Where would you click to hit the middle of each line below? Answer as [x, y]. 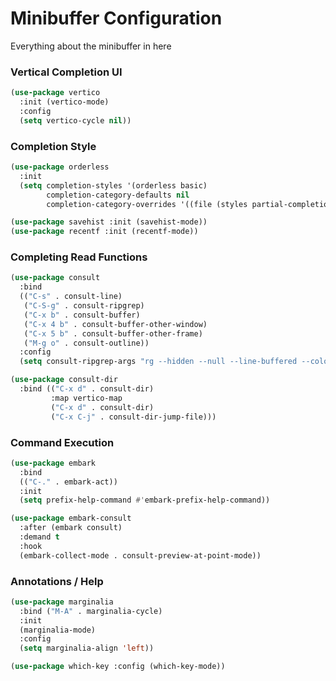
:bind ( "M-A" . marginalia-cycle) [91, 611]
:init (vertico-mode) [64, 102]
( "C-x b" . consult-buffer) [82, 315]
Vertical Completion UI [66, 72]
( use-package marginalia [62, 602]
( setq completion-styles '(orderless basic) [113, 185]
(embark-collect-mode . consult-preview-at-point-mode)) [140, 555]
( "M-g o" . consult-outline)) [86, 343]
